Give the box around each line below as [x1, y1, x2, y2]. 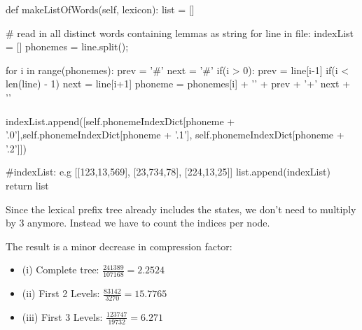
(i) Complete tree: [22, 262, 99, 277]
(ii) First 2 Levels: [22, 286, 100, 301]
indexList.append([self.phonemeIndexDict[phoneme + [6, 113, 235, 128]
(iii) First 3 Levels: [22, 309, 103, 324]
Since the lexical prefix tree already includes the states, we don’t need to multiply [6, 201, 356, 216]
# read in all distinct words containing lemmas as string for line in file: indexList [6, 25, 354, 40]
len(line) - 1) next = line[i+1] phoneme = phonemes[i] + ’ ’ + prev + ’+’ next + [6, 76, 351, 91]
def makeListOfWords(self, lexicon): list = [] [6, 2, 195, 16]
